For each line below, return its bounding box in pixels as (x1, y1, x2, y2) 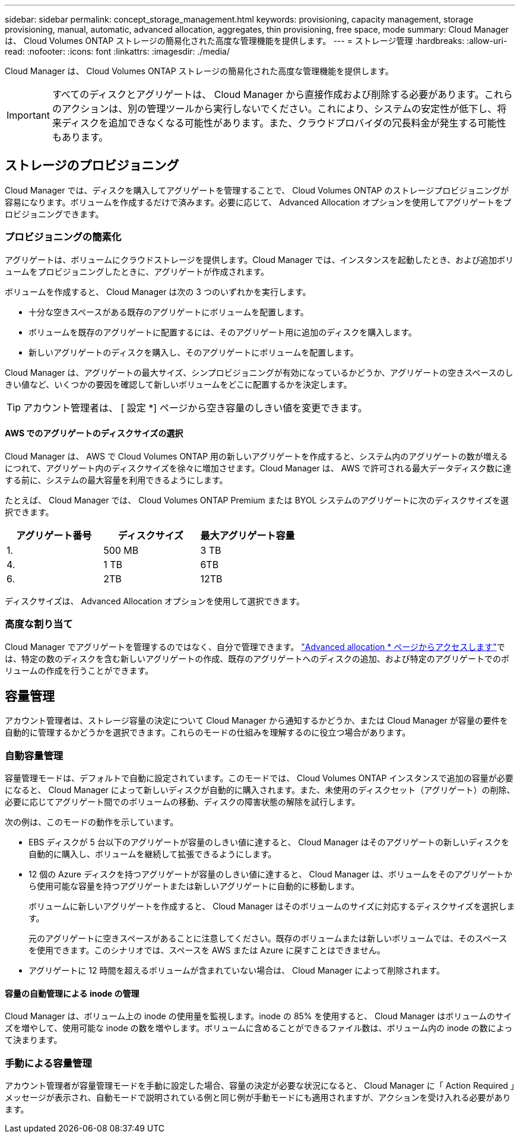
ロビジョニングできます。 (5, 208, 104, 219)
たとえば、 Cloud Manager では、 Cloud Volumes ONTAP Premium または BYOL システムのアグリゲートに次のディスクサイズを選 (5, 494, 509, 505)
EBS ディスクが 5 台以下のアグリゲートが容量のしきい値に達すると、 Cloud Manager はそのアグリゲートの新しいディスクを (28, 837, 510, 848)
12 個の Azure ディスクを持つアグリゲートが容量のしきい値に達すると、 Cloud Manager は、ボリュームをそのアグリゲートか (28, 869, 512, 880)
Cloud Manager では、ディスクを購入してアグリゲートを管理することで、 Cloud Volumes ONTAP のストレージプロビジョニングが (5, 185, 509, 195)
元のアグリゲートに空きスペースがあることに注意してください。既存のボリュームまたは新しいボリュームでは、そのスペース (28, 933, 508, 944)
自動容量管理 (5, 749, 64, 762)
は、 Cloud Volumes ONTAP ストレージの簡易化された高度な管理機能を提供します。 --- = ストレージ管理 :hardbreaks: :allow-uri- (5, 36, 508, 46)
